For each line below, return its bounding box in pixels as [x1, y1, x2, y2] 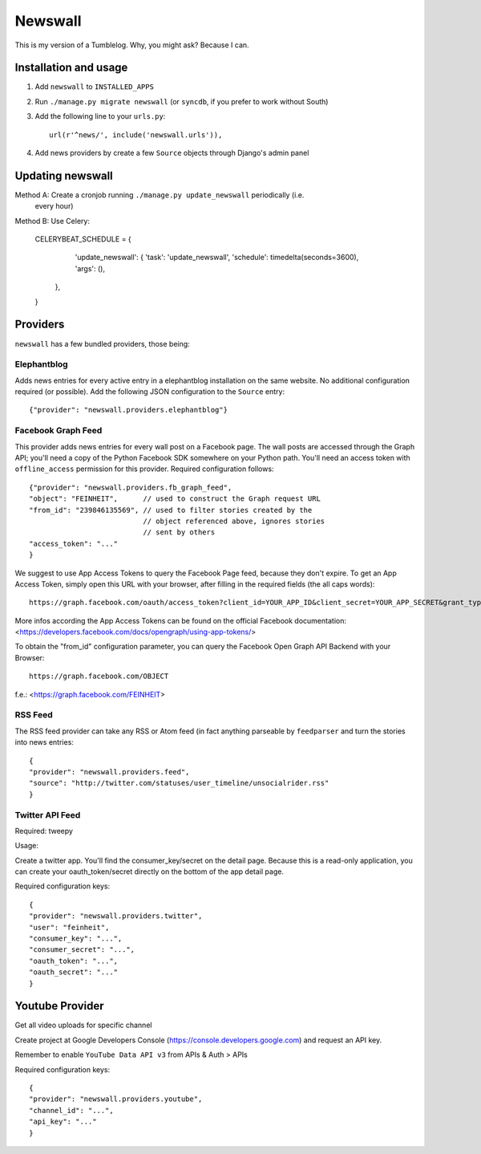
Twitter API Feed [14, 809, 81, 820]
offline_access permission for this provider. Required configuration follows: [14, 464, 274, 473]
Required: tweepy [14, 826, 74, 835]
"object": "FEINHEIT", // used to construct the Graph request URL [29, 494, 321, 503]
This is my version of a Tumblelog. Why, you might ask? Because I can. [14, 40, 249, 50]
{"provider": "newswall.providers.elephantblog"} [29, 405, 228, 415]
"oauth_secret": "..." [29, 968, 119, 977]
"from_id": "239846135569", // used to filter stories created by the [29, 506, 313, 514]
